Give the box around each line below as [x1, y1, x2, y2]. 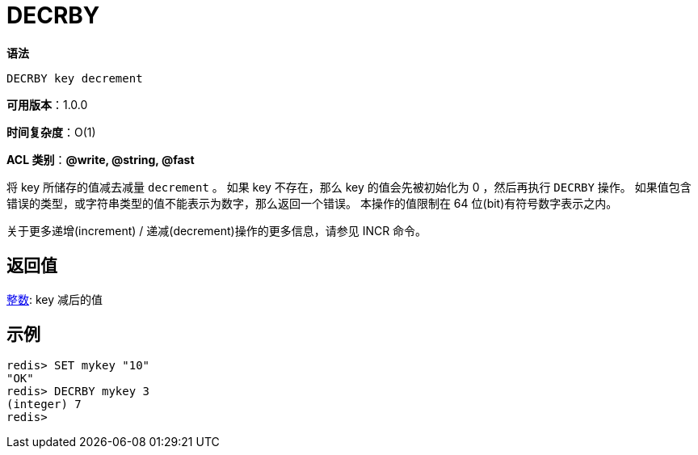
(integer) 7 [6, 398, 82, 411]
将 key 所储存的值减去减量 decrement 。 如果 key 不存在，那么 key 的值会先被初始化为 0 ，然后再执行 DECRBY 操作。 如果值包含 [6, 179, 692, 194]
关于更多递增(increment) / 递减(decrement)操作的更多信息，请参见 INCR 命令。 [6, 223, 427, 238]
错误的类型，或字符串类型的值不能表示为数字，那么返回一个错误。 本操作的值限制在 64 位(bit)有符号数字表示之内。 [6, 196, 618, 210]
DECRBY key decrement [6, 71, 143, 85]
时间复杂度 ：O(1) [6, 124, 96, 139]
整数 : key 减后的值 [6, 292, 103, 306]
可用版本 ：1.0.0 [6, 97, 88, 112]
